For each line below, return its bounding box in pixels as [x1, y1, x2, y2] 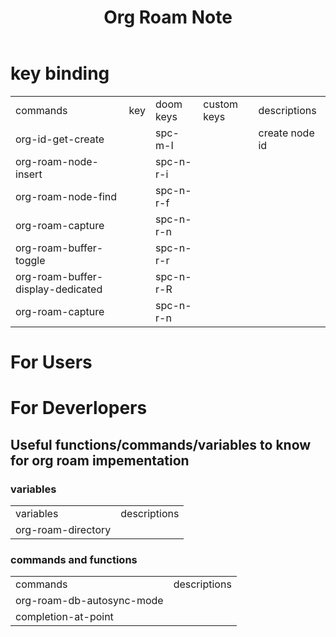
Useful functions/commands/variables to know [10, 436, 312, 453]
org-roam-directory [15, 523, 112, 536]
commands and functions [10, 552, 138, 566]
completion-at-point [15, 610, 114, 624]
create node [258, 126, 315, 140]
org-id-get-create [15, 132, 105, 146]
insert [15, 167, 43, 181]
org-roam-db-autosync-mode [15, 594, 164, 608]
